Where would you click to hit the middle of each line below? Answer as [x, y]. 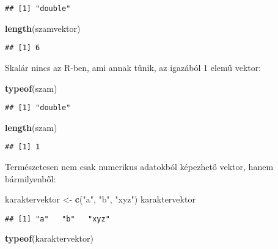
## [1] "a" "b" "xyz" [57, 219]
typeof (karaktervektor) [49, 238]
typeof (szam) [31, 88]
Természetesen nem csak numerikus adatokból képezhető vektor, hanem [139, 166]
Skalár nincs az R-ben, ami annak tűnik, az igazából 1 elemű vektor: [133, 67]
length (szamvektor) [43, 28]
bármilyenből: [31, 178]
